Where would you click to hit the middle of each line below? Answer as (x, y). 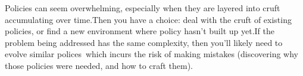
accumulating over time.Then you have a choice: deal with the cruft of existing (148, 19)
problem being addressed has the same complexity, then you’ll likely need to (144, 42)
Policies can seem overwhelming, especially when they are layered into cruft (143, 8)
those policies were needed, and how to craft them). (99, 65)
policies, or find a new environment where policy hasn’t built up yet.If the (140, 31)
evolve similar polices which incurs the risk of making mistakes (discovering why (151, 54)
